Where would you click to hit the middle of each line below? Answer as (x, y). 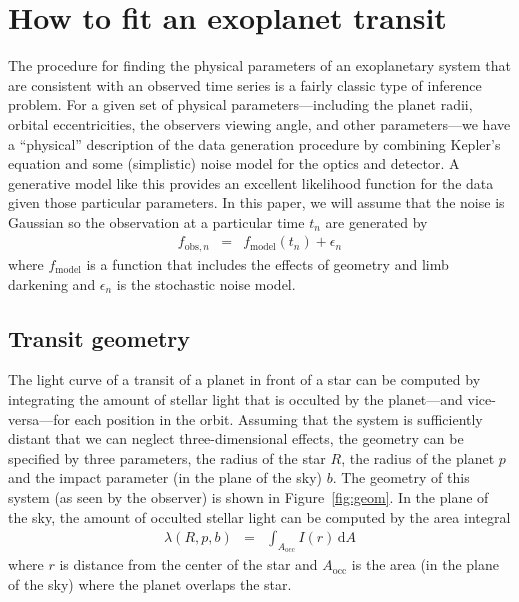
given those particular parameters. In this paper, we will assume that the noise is (256, 202)
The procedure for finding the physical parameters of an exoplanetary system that (260, 65)
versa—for (39, 418)
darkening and (52, 283)
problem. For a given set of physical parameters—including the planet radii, (240, 104)
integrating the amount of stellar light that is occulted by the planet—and (235, 398)
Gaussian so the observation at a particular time (156, 221)
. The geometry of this (401, 477)
